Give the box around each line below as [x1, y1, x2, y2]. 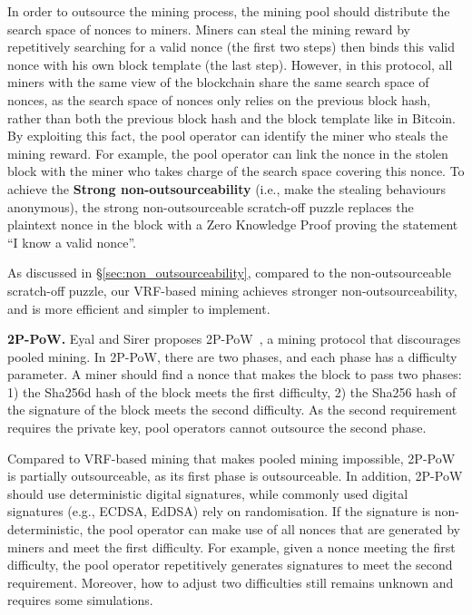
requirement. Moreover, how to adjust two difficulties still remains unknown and [7, 572, 454, 591]
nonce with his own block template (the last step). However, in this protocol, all [7, 54, 453, 73]
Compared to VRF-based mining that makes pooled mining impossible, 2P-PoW [7, 448, 456, 467]
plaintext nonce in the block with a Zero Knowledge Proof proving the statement [7, 215, 458, 234]
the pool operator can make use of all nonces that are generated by [87, 520, 460, 539]
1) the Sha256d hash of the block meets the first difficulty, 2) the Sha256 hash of [7, 382, 457, 401]
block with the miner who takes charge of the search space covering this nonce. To [7, 161, 465, 181]
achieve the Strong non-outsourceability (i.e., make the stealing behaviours [7, 179, 446, 198]
